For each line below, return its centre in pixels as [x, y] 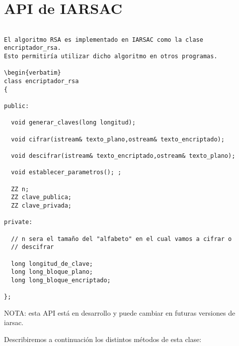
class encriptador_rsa [41, 81]
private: [18, 222]
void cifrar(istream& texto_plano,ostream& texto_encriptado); [118, 139]
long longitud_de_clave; [52, 264]
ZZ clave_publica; [41, 197]
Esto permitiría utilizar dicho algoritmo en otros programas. [111, 57]
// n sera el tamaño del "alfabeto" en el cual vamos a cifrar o [121, 239]
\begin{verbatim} [33, 73]
